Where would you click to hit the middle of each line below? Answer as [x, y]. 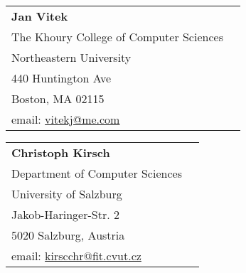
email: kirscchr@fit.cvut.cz [76, 256]
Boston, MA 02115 [58, 98]
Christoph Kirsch [61, 152]
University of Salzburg [67, 194]
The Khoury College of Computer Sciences [117, 37]
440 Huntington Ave [61, 78]
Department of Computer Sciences [97, 173]
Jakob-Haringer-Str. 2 [65, 214]
